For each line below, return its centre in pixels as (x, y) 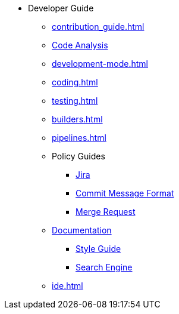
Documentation (82, 230)
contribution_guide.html (98, 27)
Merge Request (106, 212)
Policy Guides (78, 156)
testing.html (75, 101)
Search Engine (104, 267)
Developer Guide (61, 8)
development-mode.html (100, 64)
